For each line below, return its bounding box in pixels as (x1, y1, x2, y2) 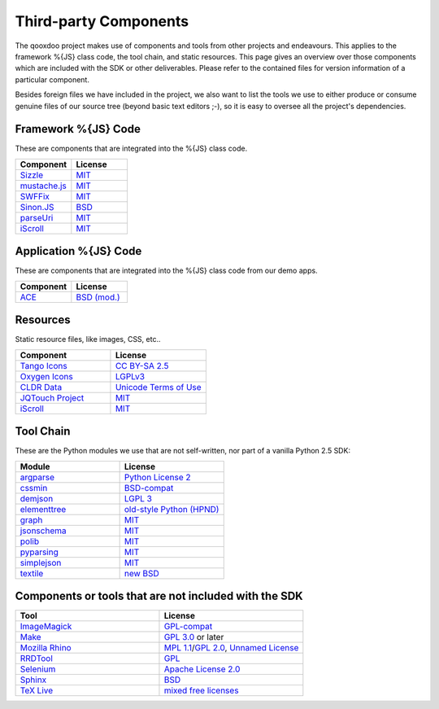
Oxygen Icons (20, 370, 73, 382)
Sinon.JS (20, 201, 54, 212)
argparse (20, 471, 55, 483)
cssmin (20, 482, 48, 493)
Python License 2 (124, 471, 191, 483)
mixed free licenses (163, 685, 239, 696)
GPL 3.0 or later (163, 632, 224, 643)
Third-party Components (15, 12, 189, 30)
